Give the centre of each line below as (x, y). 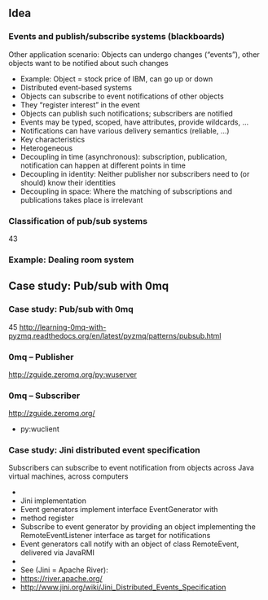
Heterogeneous (46, 148)
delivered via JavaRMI (57, 553)
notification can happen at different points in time (103, 165)
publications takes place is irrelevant (81, 199)
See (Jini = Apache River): (64, 570)
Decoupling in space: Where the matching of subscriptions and (126, 191)
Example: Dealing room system (71, 260)
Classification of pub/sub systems (78, 221)
